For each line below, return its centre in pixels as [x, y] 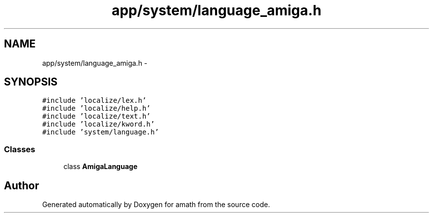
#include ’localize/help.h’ [96, 108]
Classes [20, 149]
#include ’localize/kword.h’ [98, 124]
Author [22, 185]
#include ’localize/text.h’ [96, 116]
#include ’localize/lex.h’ [94, 101]
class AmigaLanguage [100, 167]
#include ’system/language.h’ [101, 132]
